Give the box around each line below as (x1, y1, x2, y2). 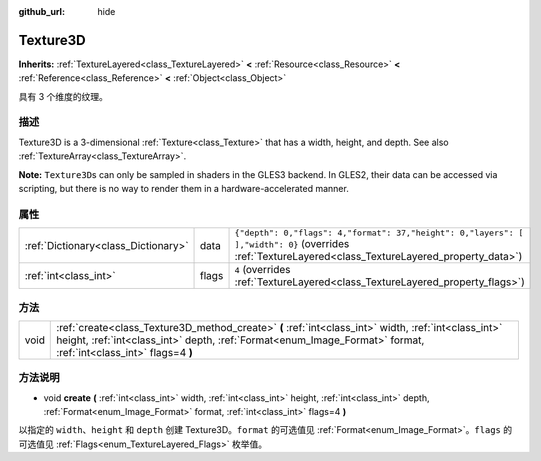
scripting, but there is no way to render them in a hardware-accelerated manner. (18, 183, 349, 194)
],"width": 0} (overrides (234, 237, 350, 251)
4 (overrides (234, 263, 291, 277)
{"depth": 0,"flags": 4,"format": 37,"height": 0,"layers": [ (234, 228, 524, 239)
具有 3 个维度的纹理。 (18, 90, 109, 102)
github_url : (18, 6, 65, 17)
